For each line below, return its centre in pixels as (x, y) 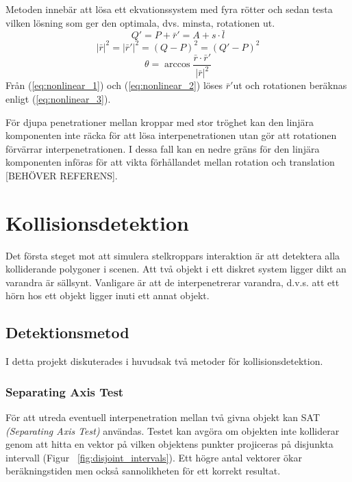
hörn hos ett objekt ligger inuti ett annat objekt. (108, 295)
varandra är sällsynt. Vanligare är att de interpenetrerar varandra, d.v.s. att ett (173, 282)
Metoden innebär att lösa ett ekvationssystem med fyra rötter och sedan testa (169, 9)
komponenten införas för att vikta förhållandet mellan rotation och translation (170, 162)
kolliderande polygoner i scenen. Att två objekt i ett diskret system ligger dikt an (176, 269)
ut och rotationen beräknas (290, 85)
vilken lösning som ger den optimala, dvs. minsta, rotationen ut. (140, 22)
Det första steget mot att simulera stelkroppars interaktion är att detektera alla (173, 255)
